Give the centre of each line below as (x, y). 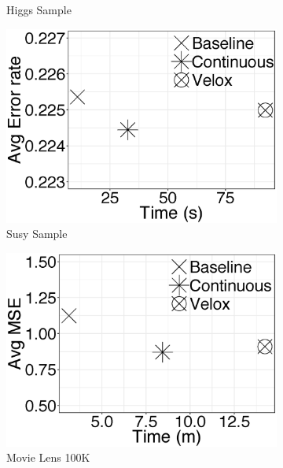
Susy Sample (37, 234)
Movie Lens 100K (48, 457)
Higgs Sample (39, 9)
